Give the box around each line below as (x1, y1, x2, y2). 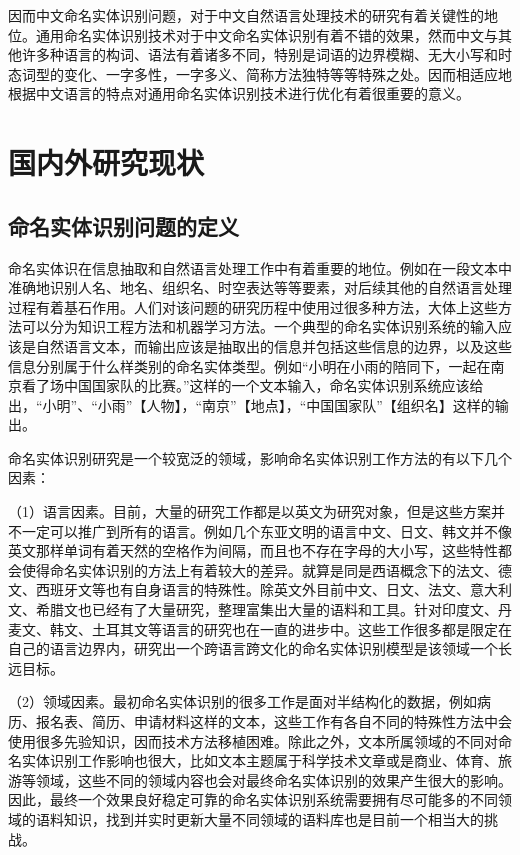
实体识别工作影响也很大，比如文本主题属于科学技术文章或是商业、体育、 (21, 750, 498, 771)
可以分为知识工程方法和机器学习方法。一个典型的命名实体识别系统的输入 (21, 316, 498, 337)
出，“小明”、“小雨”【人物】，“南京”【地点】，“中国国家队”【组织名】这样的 (8, 394, 495, 415)
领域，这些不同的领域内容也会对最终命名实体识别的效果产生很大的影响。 (35, 769, 512, 790)
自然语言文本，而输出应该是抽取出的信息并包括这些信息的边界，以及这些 (35, 335, 512, 356)
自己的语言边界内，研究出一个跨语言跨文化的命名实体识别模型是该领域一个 (8, 638, 498, 659)
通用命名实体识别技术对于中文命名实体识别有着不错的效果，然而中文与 (35, 24, 498, 45)
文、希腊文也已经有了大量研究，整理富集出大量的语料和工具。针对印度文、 (8, 599, 498, 620)
